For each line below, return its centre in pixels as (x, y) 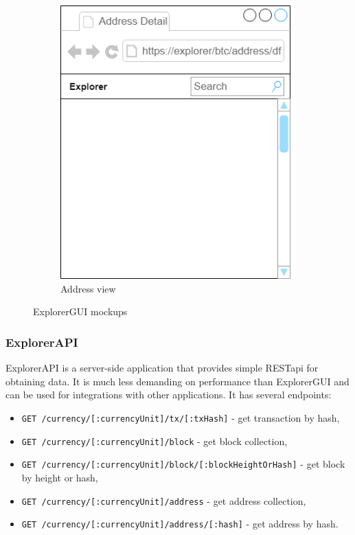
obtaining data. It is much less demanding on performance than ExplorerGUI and (177, 381)
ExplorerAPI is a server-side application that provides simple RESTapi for (162, 368)
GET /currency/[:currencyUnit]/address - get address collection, (164, 500)
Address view (88, 288)
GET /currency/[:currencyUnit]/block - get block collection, (154, 441)
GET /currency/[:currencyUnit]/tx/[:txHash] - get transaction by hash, (181, 417)
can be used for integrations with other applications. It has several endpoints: (169, 395)
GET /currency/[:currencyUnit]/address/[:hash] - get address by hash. (180, 524)
